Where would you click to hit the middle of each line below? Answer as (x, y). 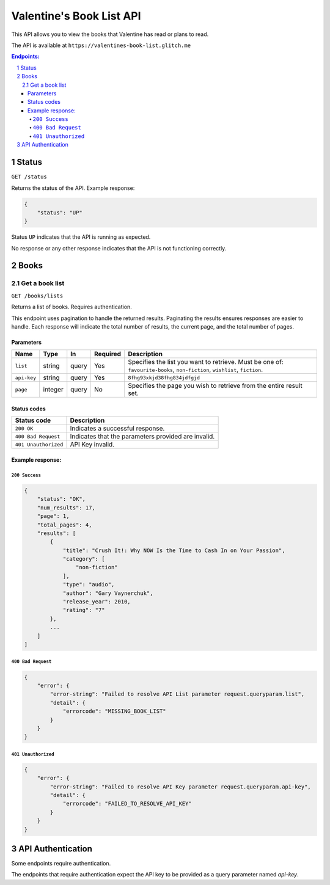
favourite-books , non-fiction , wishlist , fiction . (195, 370)
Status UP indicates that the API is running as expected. (81, 237)
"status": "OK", (61, 499)
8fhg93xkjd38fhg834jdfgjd (164, 378)
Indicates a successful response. (117, 429)
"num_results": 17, (66, 508)
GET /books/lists (37, 296)
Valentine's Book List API (76, 16)
